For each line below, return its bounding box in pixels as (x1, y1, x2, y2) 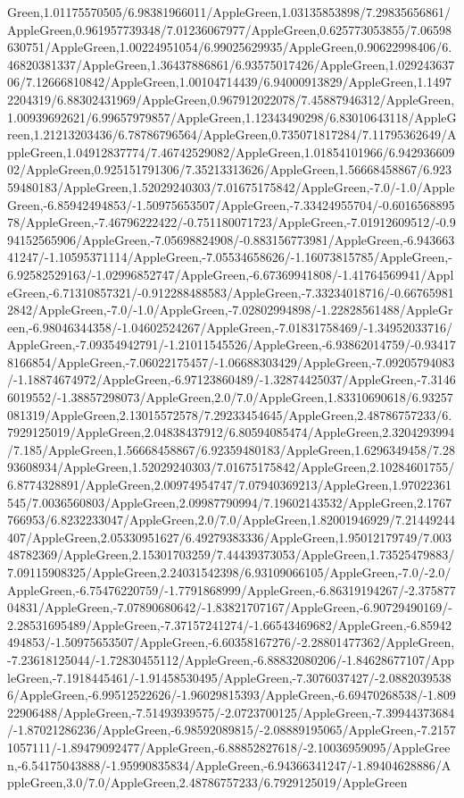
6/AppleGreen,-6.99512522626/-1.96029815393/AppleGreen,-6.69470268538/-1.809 (7, 685, 456, 704)
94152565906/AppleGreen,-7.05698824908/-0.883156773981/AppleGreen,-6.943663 (7, 230, 455, 248)
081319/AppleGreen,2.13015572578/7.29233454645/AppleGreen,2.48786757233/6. (7, 405, 452, 424)
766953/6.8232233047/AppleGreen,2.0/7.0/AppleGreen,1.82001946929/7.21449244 (7, 510, 455, 529)
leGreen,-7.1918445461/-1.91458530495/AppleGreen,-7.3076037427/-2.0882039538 (7, 668, 452, 686)
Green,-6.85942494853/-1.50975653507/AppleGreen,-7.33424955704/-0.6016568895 (7, 195, 455, 214)
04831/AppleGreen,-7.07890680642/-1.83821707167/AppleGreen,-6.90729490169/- (7, 598, 452, 617)
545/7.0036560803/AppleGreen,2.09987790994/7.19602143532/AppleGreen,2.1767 (7, 492, 452, 511)
